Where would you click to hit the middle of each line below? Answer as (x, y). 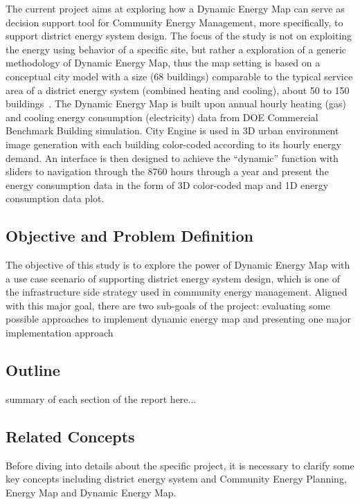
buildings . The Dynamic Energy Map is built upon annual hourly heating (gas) (176, 103)
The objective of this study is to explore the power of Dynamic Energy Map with (178, 265)
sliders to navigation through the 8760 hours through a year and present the (167, 171)
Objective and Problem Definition (129, 236)
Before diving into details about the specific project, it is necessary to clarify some (180, 465)
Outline (33, 370)
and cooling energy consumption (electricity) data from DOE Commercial (162, 117)
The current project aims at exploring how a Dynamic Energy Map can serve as (175, 8)
